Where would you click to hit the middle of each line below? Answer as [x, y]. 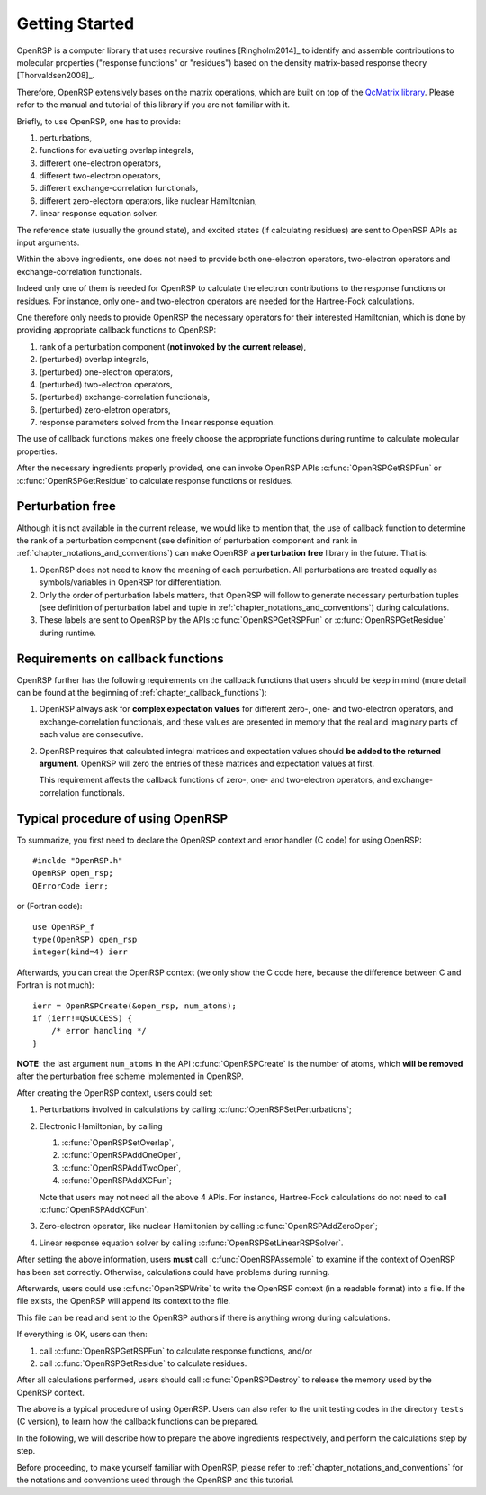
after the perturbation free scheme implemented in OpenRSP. [130, 1076]
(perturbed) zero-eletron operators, [105, 409]
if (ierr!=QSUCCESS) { [83, 1018]
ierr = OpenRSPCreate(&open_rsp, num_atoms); [135, 1006]
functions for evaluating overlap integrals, [116, 150]
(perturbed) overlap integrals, [94, 360]
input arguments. [48, 242]
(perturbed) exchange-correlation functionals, [125, 397]
